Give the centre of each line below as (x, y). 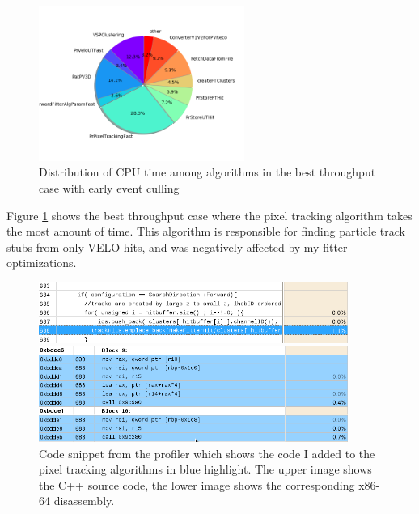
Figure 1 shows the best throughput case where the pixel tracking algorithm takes (209, 215)
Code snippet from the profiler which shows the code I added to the (207, 453)
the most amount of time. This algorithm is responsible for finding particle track (206, 231)
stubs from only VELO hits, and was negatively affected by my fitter (177, 246)
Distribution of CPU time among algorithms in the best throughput (207, 172)
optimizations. (42, 263)
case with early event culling (109, 187)
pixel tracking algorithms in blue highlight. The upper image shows (205, 469)
